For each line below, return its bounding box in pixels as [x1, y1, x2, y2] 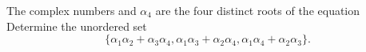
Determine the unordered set [6, 17, 147, 34]
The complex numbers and [6, 2, 137, 18]
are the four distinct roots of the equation [155, 2, 360, 18]
